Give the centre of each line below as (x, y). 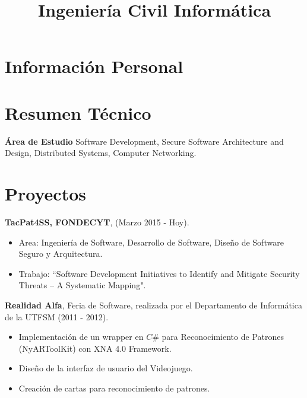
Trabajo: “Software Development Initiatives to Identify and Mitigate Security (159, 273)
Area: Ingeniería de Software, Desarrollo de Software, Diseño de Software (151, 242)
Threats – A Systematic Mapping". (82, 285)
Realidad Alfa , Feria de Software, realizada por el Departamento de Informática (153, 305)
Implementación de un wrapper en (81, 337)
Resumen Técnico (78, 112)
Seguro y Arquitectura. (61, 254)
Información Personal (94, 66)
